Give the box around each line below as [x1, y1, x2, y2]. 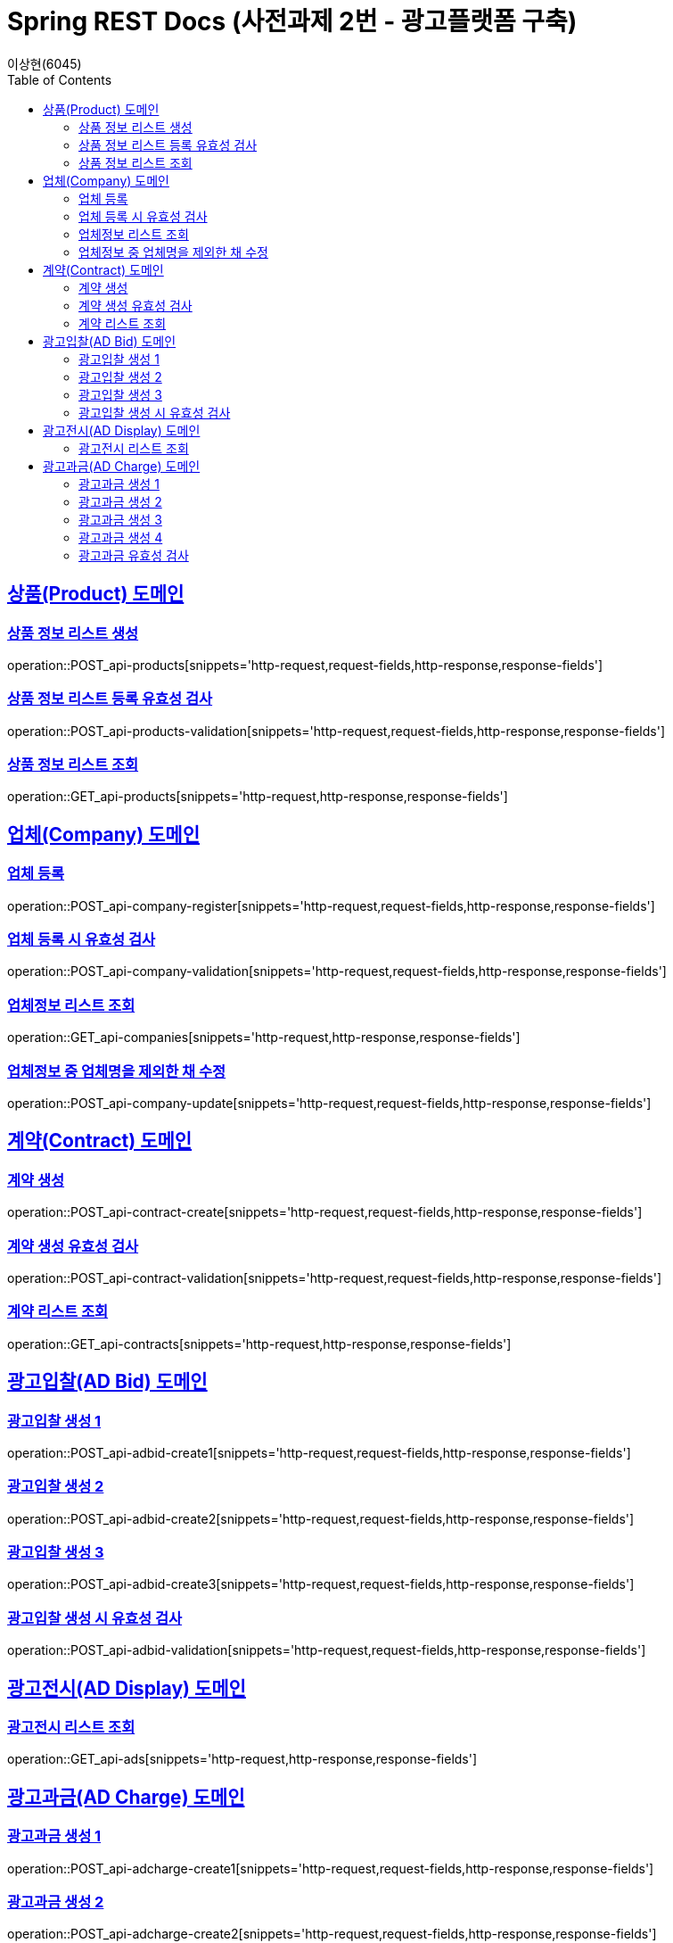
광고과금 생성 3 [78, 511, 162, 527]
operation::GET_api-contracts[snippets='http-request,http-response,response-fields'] [7, 1335, 512, 1352]
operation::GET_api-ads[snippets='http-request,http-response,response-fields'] [7, 1751, 478, 1767]
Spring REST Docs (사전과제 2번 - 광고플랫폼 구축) [7, 6, 578, 37]
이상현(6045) [7, 55, 82, 71]
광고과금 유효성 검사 [78, 547, 189, 563]
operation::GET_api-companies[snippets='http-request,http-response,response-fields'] [7, 1029, 521, 1046]
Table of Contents [7, 71, 112, 87]
